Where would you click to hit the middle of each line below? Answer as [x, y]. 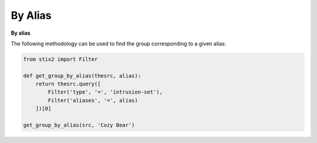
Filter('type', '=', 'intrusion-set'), [105, 92]
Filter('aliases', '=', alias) [93, 100]
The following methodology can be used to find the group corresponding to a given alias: [118, 44]
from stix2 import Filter [60, 59]
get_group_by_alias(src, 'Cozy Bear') [79, 125]
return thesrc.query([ [68, 84]
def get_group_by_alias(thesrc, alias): [82, 76]
